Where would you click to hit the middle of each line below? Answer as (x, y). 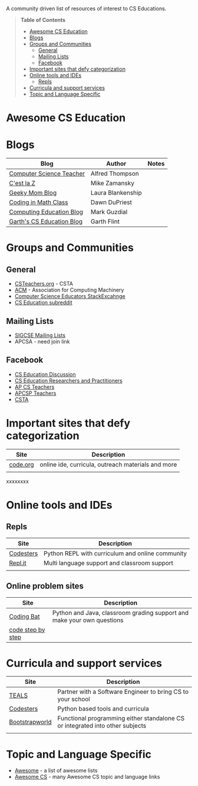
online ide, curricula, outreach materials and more (108, 464)
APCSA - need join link (42, 341)
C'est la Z (22, 184)
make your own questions (88, 620)
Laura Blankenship (116, 193)
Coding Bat (24, 616)
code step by (27, 630)
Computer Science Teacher (47, 173)
